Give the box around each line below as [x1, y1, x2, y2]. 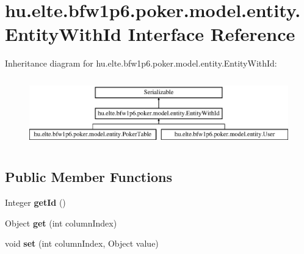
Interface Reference [128, 21, 295, 46]
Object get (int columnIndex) [5, 216, 117, 229]
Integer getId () [5, 196, 66, 209]
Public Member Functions [5, 167, 172, 186]
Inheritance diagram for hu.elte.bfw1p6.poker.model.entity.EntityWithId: [5, 57, 277, 70]
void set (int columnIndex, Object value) [5, 237, 159, 250]
